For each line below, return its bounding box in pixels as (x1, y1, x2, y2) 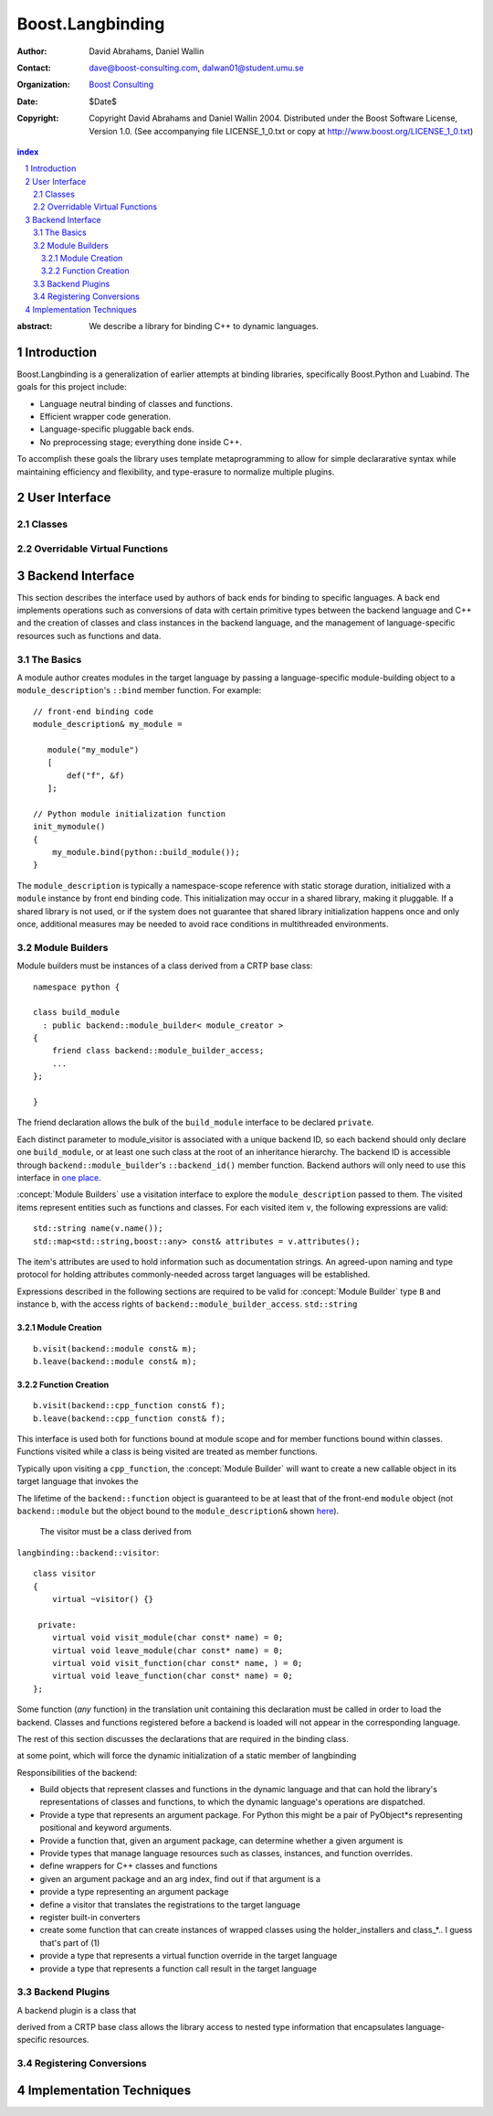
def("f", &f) (67, 770, 125, 781)
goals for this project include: (16, 381, 127, 392)
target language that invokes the (16, 1476, 139, 1487)
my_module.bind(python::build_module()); (51, 847, 241, 858)
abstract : (16, 320, 53, 331)
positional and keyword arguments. (39, 1822, 173, 1833)
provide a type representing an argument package (39, 1886, 229, 1897)
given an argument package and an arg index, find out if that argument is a (39, 1873, 321, 1884)
